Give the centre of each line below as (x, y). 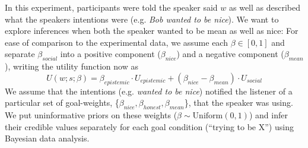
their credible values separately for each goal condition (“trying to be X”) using (149, 126)
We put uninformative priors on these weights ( (91, 114)
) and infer (268, 114)
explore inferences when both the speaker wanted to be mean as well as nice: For (152, 31)
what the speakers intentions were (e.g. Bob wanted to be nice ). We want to (142, 19)
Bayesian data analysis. (47, 138)
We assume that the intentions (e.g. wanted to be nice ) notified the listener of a (149, 91)
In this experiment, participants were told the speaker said (111, 7)
